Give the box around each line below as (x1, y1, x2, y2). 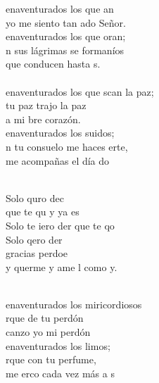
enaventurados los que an (6, 1, 114, 15)
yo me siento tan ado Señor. (6, 15, 126, 30)
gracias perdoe (6, 246, 68, 260)
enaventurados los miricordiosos (6, 296, 142, 311)
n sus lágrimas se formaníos (6, 42, 125, 57)
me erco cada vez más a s (6, 365, 115, 380)
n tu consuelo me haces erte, (6, 139, 128, 153)
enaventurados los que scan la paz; (6, 84, 154, 99)
